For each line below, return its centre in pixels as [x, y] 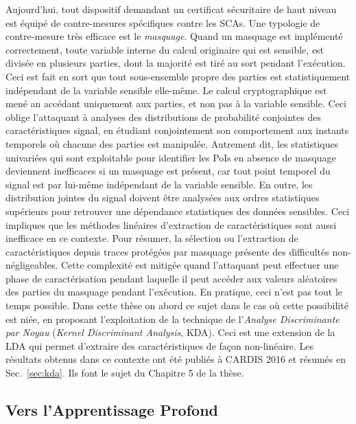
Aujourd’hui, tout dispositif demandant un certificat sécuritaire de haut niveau [171, 9]
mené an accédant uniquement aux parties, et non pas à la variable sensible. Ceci [176, 103]
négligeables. [32, 265]
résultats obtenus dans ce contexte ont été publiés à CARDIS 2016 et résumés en [176, 359]
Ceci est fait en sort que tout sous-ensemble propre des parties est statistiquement [178, 76]
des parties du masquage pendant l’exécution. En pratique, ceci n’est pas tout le [174, 292]
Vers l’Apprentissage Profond [112, 410]
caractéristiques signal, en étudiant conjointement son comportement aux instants [177, 130]
